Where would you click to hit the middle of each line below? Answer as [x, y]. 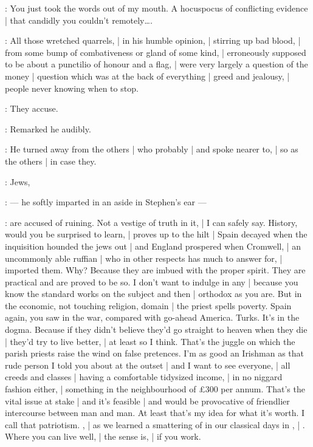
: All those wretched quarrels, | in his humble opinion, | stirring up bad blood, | [153, 40]
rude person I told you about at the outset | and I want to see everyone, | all [148, 365]
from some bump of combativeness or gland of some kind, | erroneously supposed [156, 52]
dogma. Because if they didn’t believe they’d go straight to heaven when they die [156, 329]
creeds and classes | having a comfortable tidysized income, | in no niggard [144, 377]
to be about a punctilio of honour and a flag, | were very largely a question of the [156, 64]
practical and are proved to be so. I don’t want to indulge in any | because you [152, 282]
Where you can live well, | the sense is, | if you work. [103, 436]
